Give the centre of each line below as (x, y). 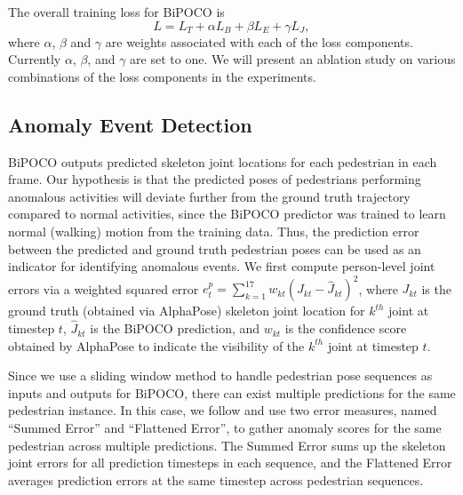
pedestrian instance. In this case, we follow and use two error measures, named (223, 410)
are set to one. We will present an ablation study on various (293, 59)
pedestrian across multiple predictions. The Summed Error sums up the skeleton (227, 445)
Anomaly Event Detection (130, 124)
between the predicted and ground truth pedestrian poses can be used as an (215, 248)
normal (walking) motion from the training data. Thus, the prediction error (214, 231)
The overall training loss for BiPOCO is (116, 12)
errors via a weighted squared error (104, 288)
